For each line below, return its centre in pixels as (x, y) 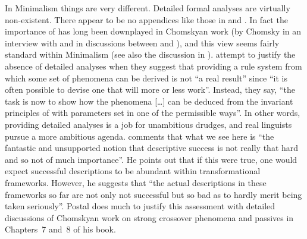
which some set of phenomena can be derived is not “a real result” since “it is (146, 78)
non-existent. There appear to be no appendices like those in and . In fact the (146, 19)
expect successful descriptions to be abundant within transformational (133, 171)
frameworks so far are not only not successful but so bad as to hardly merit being (153, 194)
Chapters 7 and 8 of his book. (60, 229)
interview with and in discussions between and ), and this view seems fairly (142, 43)
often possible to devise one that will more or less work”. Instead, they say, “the (150, 89)
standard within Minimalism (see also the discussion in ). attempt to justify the (150, 54)
